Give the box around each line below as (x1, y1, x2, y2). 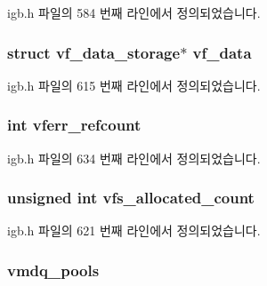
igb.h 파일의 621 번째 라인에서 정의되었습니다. (7, 221, 261, 240)
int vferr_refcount (7, 114, 142, 136)
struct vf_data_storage (7, 41, 181, 63)
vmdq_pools (7, 258, 100, 281)
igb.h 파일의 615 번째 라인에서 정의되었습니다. (7, 75, 261, 94)
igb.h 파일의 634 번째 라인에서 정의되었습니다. (7, 148, 261, 167)
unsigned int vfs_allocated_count (7, 187, 255, 209)
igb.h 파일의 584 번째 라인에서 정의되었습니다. (7, 4, 261, 21)
